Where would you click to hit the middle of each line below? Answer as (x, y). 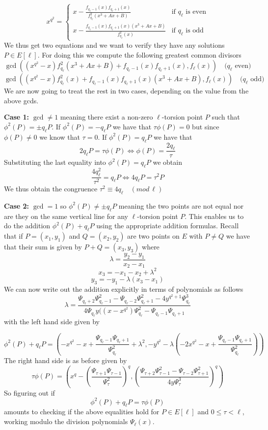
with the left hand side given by (52, 321)
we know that (60, 137)
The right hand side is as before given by (66, 360)
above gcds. (21, 100)
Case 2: (17, 205)
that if (13, 236)
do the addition (27, 226)
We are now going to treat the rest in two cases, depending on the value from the (126, 91)
